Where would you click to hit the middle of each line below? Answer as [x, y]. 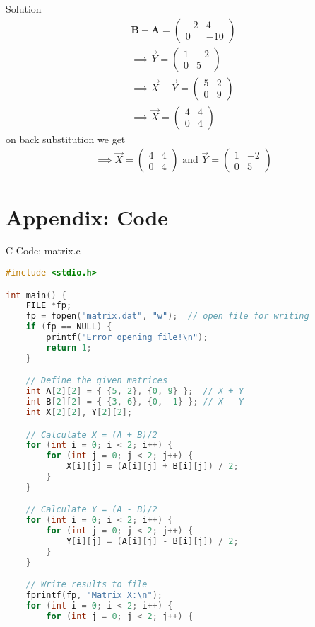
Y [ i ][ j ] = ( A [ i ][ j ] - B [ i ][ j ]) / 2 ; [152, 542]
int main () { [36, 295]
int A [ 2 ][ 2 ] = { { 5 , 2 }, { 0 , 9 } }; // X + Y [135, 391]
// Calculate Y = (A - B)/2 [91, 510]
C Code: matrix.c [43, 250]
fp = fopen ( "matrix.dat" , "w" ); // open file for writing [167, 316]
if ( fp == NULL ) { [69, 327]
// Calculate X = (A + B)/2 [91, 435]
